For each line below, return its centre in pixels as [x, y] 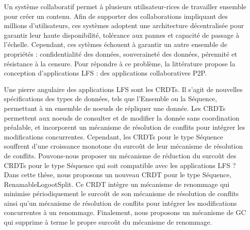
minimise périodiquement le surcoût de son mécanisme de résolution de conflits [121, 193]
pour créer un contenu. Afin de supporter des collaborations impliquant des [116, 16]
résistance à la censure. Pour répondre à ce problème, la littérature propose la [120, 63]
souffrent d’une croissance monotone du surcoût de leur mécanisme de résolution [124, 146]
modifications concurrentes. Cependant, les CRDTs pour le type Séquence [114, 136]
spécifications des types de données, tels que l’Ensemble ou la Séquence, [110, 99]
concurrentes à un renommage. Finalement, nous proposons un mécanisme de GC [125, 212]
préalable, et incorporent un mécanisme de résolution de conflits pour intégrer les [125, 127]
